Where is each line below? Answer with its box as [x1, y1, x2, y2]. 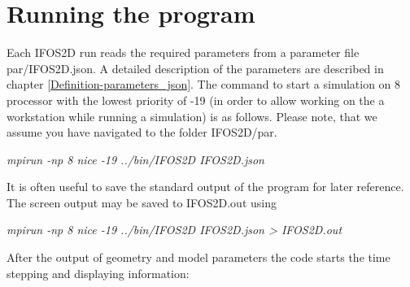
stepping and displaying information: [7, 264, 190, 281]
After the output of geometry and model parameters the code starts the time [7, 249, 390, 266]
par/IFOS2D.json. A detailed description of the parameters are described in [7, 59, 384, 76]
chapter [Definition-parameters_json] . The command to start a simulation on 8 [7, 76, 401, 93]
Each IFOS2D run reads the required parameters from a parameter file [7, 44, 360, 61]
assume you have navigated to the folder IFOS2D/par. [7, 124, 277, 141]
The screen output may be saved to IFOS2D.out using [7, 194, 277, 211]
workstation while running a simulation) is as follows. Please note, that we [7, 107, 377, 124]
